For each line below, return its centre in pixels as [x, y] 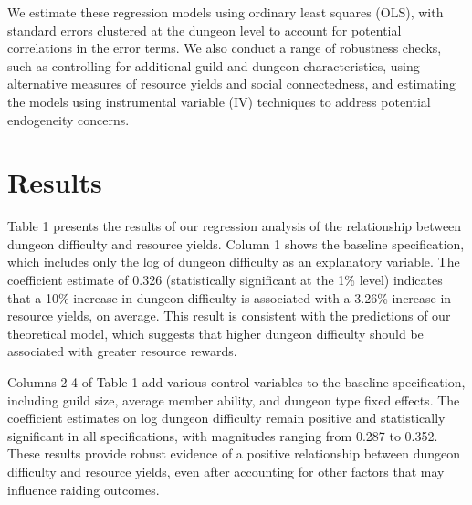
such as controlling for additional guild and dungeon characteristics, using [214, 65]
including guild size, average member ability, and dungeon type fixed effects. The [234, 400]
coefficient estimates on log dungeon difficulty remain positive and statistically [226, 418]
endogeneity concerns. [68, 119]
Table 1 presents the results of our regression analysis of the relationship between [235, 226]
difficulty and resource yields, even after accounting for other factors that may [226, 471]
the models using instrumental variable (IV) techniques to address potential [219, 101]
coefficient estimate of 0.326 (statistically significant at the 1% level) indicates [225, 280]
